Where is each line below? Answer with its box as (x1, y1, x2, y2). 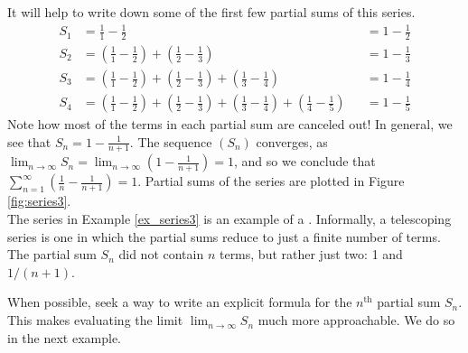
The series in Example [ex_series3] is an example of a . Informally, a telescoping (7, 209, 452, 228)
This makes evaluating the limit (7, 311, 183, 330)
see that (7, 132, 51, 151)
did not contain (118, 245, 204, 264)
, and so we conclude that (234, 152, 376, 171)
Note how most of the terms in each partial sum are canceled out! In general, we (7, 115, 453, 134)
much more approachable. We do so (257, 311, 455, 330)
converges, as (256, 132, 328, 151)
